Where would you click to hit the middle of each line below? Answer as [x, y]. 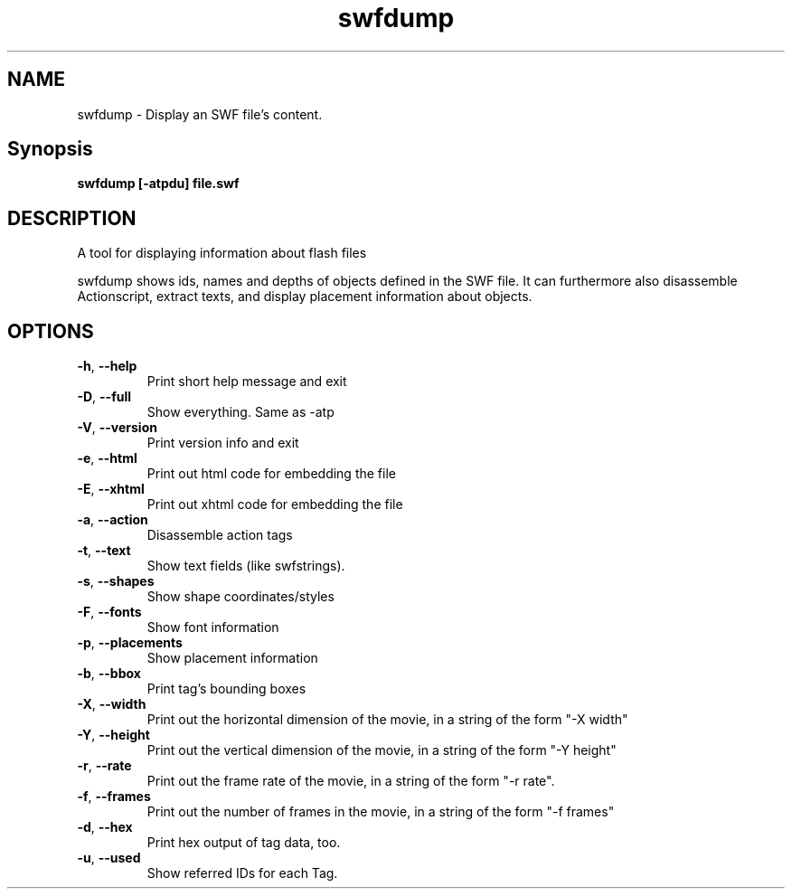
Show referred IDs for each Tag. [242, 873]
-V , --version [117, 428]
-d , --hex [105, 827]
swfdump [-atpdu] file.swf [158, 184]
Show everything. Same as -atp [240, 412]
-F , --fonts [109, 612]
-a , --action [113, 520]
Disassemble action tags [220, 535]
